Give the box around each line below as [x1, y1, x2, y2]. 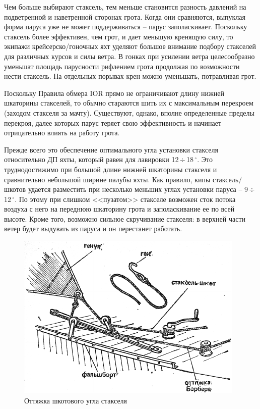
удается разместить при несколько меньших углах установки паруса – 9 [28, 184, 248, 194]
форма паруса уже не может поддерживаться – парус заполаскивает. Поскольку [4, 21, 247, 32]
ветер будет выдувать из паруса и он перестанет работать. [4, 223, 182, 234]
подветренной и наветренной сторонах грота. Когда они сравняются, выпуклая [4, 11, 245, 22]
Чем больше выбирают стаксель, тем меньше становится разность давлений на [4, 2, 246, 12]
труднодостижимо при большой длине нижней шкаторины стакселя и [4, 164, 217, 174]
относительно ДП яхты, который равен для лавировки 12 [4, 154, 179, 165]
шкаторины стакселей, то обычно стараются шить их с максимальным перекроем [4, 97, 253, 108]
